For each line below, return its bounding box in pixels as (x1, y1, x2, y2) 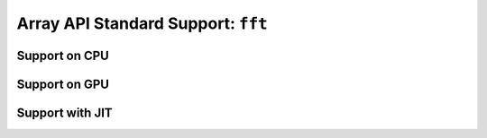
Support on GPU (16, 76, 110, 91)
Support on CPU (16, 47, 110, 63)
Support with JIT (16, 106, 113, 120)
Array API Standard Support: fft (16, 13, 268, 33)
